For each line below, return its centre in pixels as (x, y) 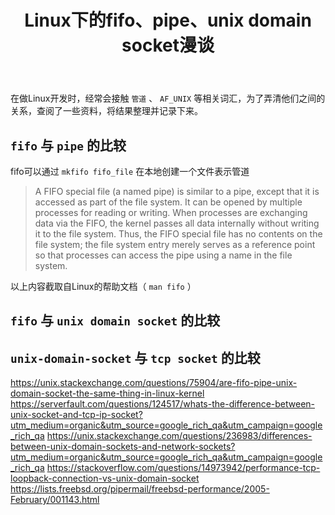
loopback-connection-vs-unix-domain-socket (105, 478)
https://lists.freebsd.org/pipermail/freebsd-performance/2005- (140, 489)
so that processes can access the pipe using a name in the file (163, 255)
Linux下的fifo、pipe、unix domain (168, 20)
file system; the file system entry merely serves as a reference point (175, 244)
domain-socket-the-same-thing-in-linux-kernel (107, 393)
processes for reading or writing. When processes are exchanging (171, 212)
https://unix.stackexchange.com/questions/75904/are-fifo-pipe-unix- (154, 383)
